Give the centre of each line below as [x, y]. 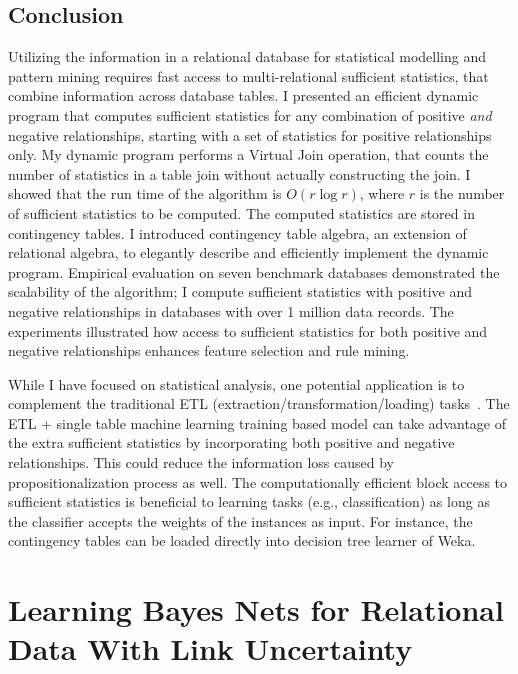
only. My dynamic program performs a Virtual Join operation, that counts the [248, 154]
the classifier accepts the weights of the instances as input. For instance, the [240, 520]
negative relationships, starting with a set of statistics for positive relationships [250, 134]
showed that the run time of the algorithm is [145, 193]
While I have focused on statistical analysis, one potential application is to [236, 383]
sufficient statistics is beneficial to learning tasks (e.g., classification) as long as [249, 501]
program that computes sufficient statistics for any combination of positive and [250, 114]
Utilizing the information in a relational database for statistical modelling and [247, 56]
